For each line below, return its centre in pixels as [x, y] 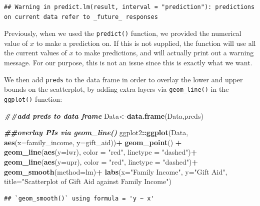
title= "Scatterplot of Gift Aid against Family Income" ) [88, 181]
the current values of [35, 53]
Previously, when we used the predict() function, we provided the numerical [123, 33]
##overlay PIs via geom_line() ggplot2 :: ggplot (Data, [96, 132]
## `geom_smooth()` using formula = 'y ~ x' [79, 198]
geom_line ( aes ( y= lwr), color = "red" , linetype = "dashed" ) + [101, 152]
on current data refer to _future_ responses [81, 17]
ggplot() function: [33, 99]
